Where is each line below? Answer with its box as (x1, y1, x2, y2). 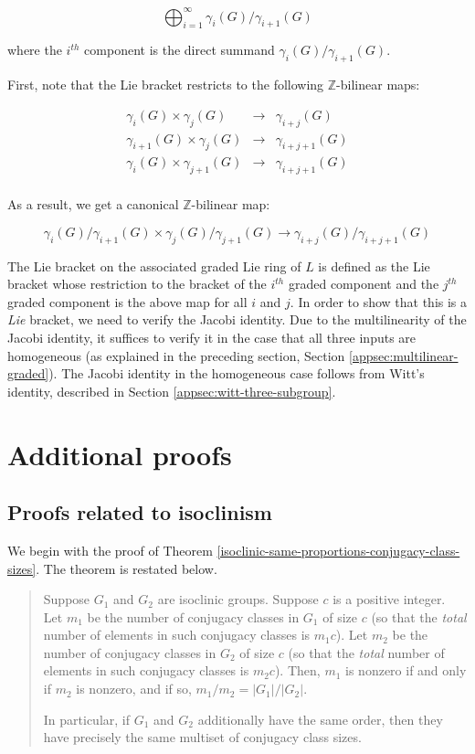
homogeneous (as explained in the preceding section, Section (7, 345, 345, 365)
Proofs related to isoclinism (7, 498, 272, 526)
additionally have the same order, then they (197, 709, 443, 728)
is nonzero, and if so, (76, 679, 192, 698)
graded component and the (288, 274, 439, 293)
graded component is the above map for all (7, 292, 248, 311)
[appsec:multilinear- (348, 345, 459, 365)
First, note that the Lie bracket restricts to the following (7, 75, 324, 94)
